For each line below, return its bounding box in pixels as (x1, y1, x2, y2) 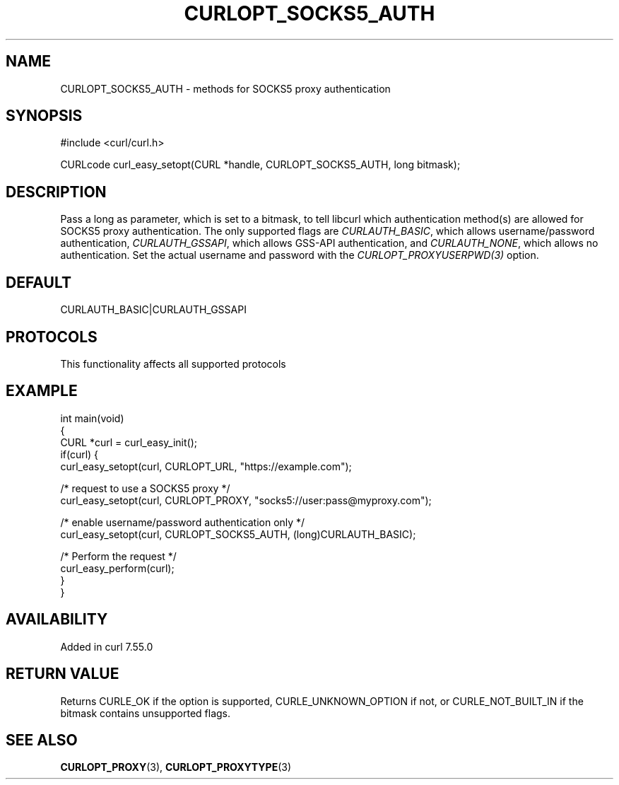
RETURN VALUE (6, 665, 119, 683)
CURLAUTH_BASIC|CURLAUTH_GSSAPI (60, 303, 247, 316)
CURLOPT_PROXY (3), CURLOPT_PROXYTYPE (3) (60, 761, 292, 774)
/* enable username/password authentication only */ (60, 516, 305, 528)
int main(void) (60, 412, 124, 424)
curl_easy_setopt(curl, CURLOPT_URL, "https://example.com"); (60, 460, 352, 472)
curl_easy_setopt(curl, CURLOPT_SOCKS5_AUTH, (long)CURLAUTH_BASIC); (60, 528, 416, 540)
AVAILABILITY (6, 610, 108, 629)
